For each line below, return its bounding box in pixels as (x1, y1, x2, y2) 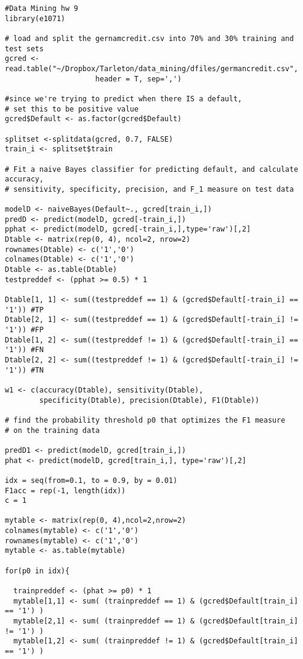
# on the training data (5, 426, 100, 435)
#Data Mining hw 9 (5, 4, 78, 13)
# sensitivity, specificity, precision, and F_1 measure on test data (5, 184, 294, 194)
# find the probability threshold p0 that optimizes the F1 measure (5, 415, 286, 424)
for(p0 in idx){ (5, 566, 70, 575)
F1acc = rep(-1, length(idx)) (5, 486, 126, 495)
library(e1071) (5, 14, 66, 23)
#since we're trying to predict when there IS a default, (5, 94, 242, 103)
